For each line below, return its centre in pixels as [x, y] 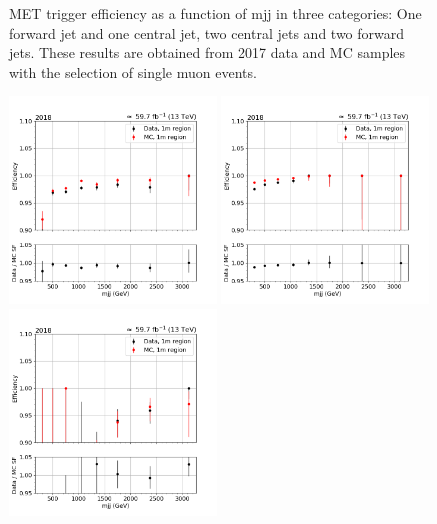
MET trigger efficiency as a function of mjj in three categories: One [215, 13]
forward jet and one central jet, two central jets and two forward [207, 32]
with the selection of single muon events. [133, 71]
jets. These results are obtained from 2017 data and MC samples [207, 52]
